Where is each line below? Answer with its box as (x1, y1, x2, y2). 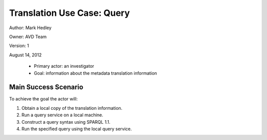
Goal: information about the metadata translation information (34, 70, 157, 76)
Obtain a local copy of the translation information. (21, 105, 123, 111)
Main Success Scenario (9, 83, 84, 92)
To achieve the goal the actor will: (9, 96, 78, 102)
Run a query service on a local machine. (21, 112, 103, 118)
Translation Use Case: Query (9, 7, 130, 18)
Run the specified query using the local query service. (21, 126, 132, 132)
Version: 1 (9, 43, 29, 49)
